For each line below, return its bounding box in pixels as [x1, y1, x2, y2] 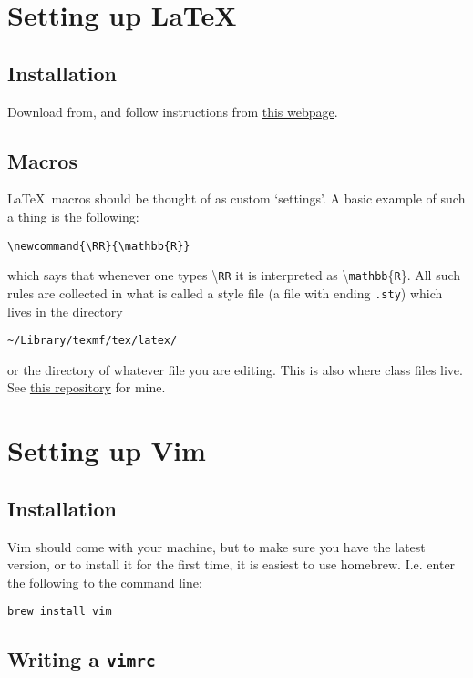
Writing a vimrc [7, 645, 156, 673]
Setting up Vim [7, 432, 206, 469]
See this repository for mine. [7, 378, 166, 397]
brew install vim [7, 605, 112, 619]
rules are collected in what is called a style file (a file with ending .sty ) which [7, 283, 443, 302]
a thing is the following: [7, 206, 139, 225]
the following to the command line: [7, 572, 202, 591]
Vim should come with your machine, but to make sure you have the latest [7, 537, 426, 556]
